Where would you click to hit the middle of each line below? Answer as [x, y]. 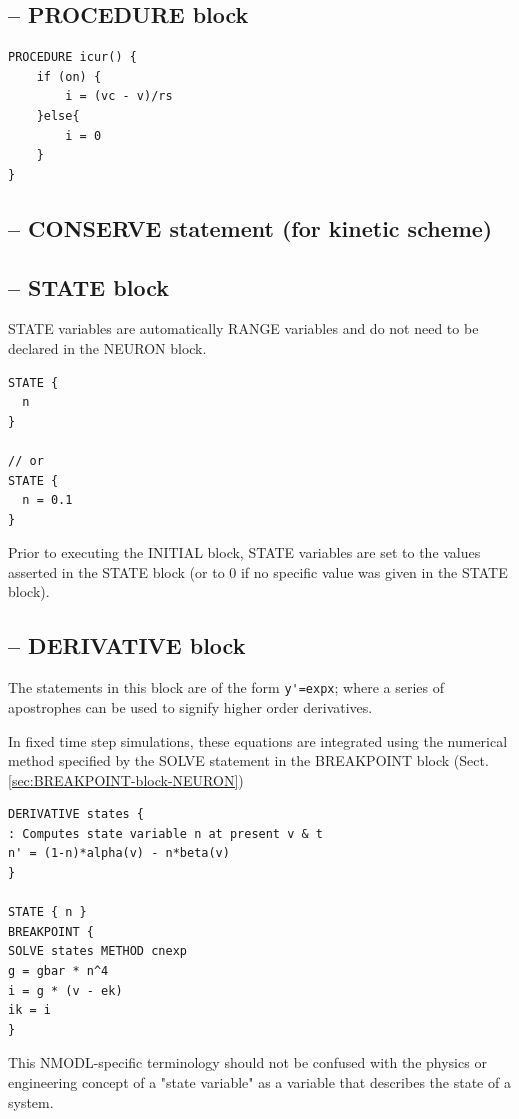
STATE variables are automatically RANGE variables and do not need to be [243, 328]
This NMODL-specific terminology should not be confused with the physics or [247, 1062]
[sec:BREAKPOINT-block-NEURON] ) [126, 779]
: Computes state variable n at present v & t [165, 833]
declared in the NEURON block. [107, 347]
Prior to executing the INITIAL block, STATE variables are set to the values [244, 552]
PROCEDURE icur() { [72, 57]
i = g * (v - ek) [65, 990]
